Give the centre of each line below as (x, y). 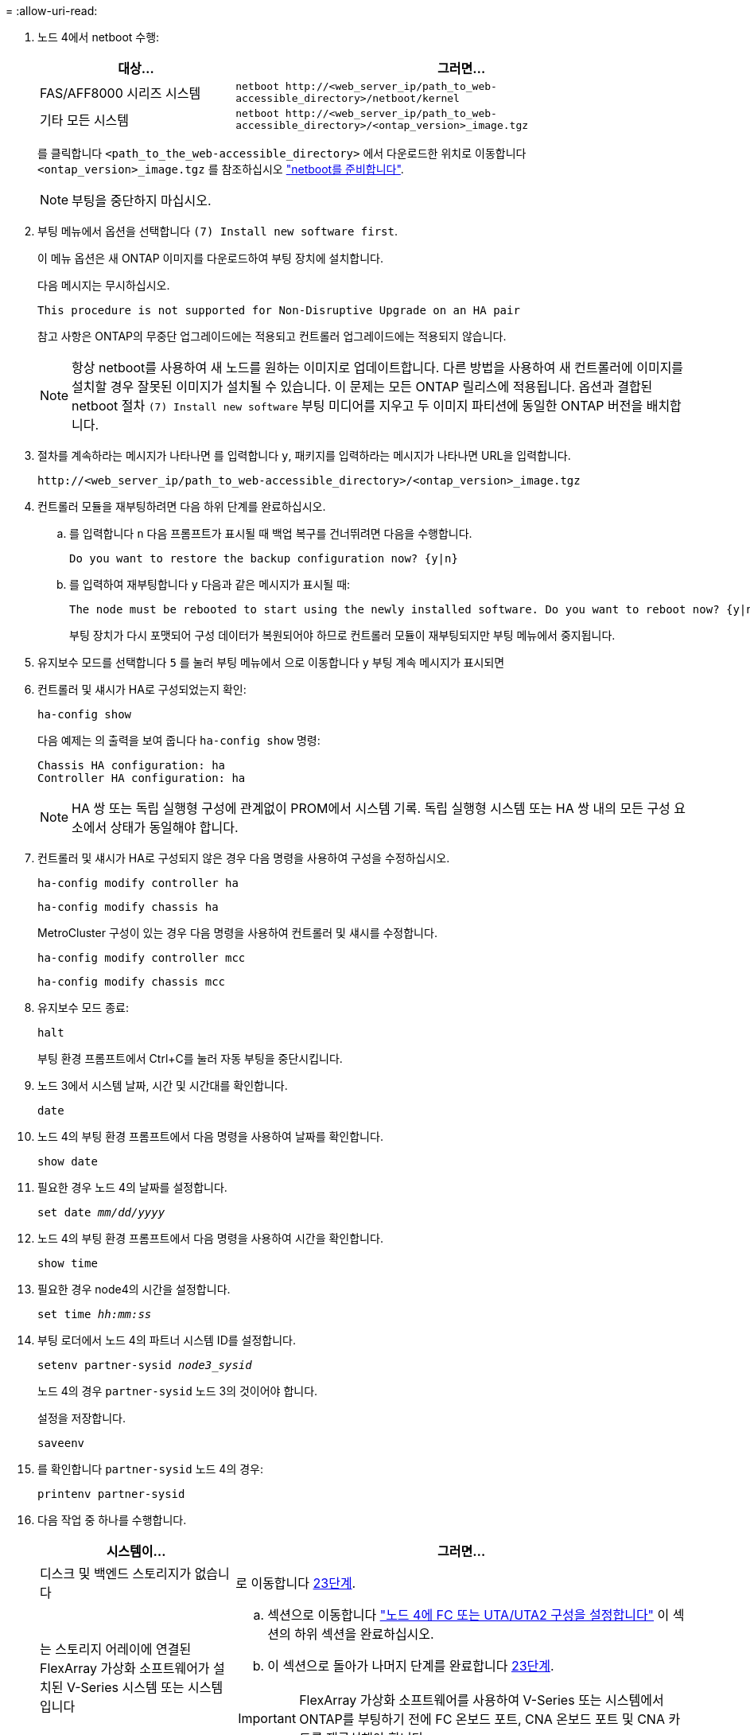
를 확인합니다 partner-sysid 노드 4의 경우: (151, 1469)
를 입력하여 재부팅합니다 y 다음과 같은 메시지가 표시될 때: (210, 584)
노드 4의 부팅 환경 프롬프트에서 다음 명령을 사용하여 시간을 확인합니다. (210, 1238)
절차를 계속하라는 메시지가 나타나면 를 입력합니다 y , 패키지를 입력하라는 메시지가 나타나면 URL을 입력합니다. (304, 455)
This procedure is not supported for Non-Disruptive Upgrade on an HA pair (279, 310)
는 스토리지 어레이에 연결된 (116, 1649)
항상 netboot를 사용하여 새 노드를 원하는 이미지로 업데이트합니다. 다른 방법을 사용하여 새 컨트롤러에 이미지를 (378, 368)
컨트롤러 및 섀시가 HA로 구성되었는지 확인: (142, 689)
